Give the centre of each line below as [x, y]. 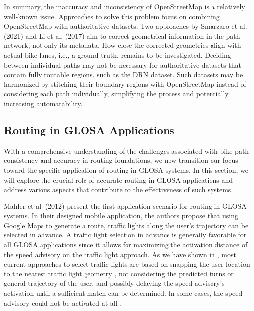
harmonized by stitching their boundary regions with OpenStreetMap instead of [125, 84]
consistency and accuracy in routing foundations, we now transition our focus [121, 160]
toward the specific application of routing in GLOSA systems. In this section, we [126, 170]
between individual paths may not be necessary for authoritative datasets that [123, 64]
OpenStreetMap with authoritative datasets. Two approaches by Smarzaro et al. [126, 26]
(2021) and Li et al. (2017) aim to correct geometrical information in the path [122, 35]
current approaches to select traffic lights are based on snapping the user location [127, 264]
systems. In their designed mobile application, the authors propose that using [121, 215]
